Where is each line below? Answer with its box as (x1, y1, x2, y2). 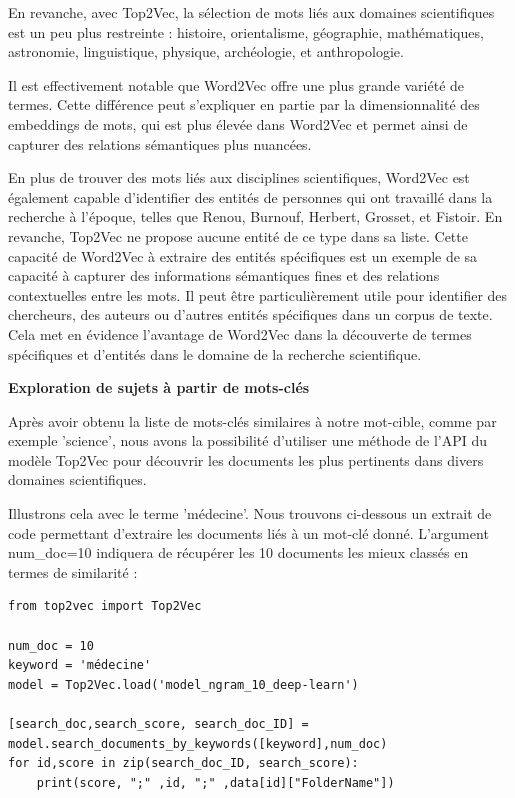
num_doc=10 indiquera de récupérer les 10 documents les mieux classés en (8, 542, 469, 563)
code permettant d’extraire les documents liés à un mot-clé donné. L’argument (8, 522, 489, 543)
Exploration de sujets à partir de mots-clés (8, 377, 310, 398)
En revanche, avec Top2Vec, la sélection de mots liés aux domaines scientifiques (8, 2, 495, 22)
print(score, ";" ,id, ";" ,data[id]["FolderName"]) (36, 775, 395, 790)
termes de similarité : (8, 561, 138, 582)
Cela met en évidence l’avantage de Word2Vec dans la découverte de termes (8, 323, 472, 344)
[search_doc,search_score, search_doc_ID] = (8, 717, 309, 731)
